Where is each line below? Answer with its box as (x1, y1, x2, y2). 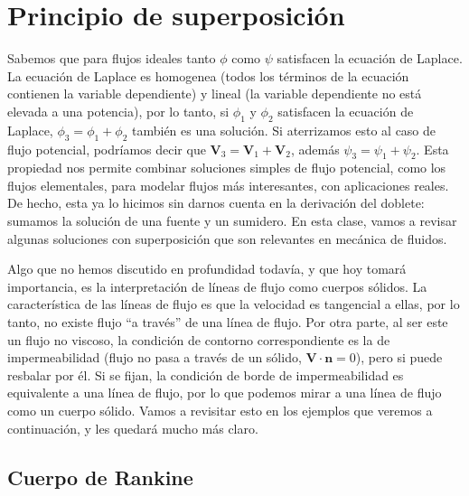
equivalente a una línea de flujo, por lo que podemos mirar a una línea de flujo (7, 383, 442, 402)
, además (290, 139, 340, 158)
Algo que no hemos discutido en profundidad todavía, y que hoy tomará (7, 259, 407, 278)
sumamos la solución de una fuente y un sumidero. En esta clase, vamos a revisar (7, 211, 457, 230)
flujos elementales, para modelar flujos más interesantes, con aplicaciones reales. (7, 175, 449, 194)
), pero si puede (355, 348, 443, 367)
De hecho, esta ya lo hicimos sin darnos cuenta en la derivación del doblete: (7, 193, 425, 212)
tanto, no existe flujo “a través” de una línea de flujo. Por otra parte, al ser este (7, 313, 448, 332)
